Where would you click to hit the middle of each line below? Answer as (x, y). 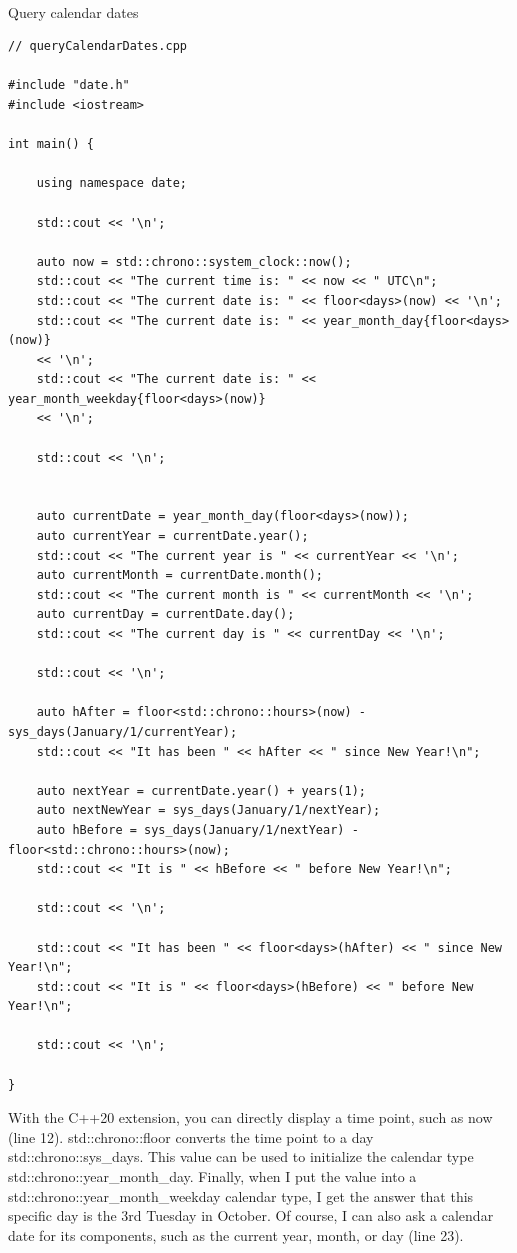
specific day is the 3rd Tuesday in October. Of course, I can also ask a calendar (251, 1215)
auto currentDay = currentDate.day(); (165, 614)
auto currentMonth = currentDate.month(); (179, 575)
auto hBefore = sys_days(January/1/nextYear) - (197, 829)
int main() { (51, 144)
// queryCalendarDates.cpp (97, 46)
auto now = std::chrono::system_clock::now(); (194, 261)
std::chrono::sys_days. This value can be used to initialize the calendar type (241, 1156)
